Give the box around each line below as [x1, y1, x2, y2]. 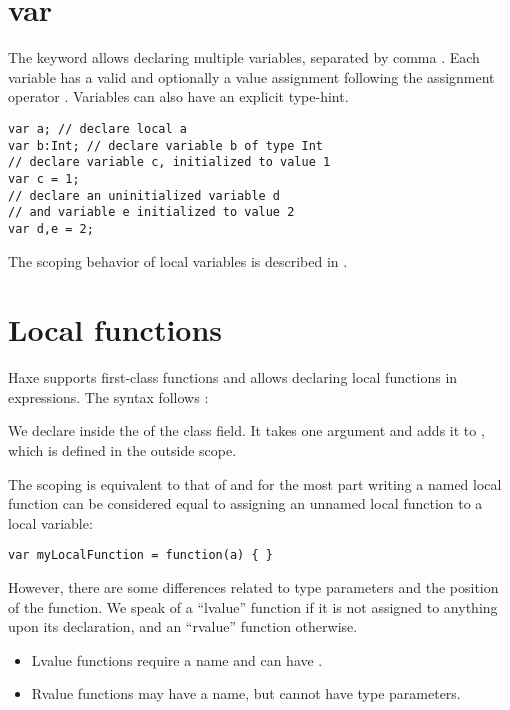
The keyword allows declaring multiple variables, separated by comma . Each [8, 47, 480, 68]
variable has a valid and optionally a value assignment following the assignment [8, 66, 495, 87]
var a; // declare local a [8, 121, 187, 136]
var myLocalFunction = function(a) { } [8, 548, 273, 563]
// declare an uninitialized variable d [8, 188, 281, 203]
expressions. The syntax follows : [8, 386, 209, 407]
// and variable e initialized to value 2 [8, 205, 295, 220]
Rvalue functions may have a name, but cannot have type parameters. [31, 683, 461, 704]
